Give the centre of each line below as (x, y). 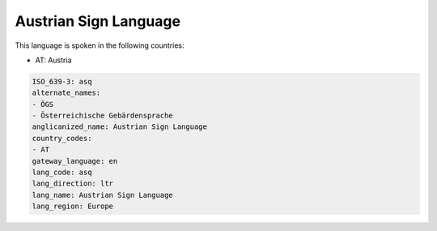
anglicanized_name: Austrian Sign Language (120, 127)
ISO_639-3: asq (62, 81)
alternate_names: (66, 93)
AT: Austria (53, 60)
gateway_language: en (75, 161)
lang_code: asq (62, 173)
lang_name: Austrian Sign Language (102, 195)
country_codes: (62, 138)
